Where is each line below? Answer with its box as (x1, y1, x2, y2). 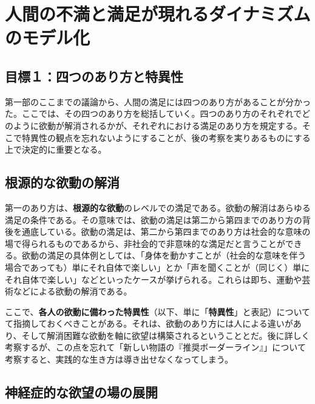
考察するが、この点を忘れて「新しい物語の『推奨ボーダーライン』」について (5, 341, 306, 353)
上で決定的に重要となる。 (5, 143, 107, 156)
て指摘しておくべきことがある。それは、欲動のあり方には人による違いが (5, 317, 293, 330)
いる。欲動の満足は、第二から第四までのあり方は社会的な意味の (55, 225, 311, 238)
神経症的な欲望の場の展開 (5, 383, 158, 402)
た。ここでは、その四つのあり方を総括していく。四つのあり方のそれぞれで (5, 107, 302, 120)
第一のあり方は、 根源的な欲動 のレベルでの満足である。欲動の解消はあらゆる (5, 201, 311, 214)
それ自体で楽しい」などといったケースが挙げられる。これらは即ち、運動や (5, 273, 302, 285)
